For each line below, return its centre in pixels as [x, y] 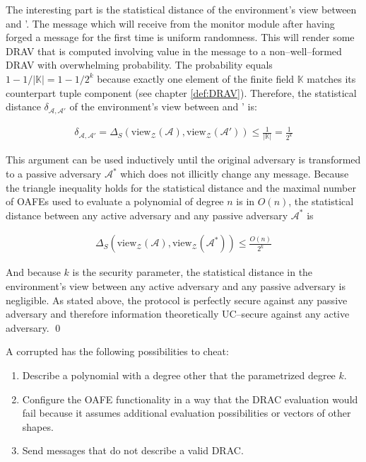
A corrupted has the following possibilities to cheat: [117, 351]
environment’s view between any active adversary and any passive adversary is [176, 286]
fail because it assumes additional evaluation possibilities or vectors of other [187, 413]
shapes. [38, 426]
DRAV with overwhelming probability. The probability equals [139, 65]
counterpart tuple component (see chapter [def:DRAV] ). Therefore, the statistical [181, 92]
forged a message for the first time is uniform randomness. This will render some [180, 37]
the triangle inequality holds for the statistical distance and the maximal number [181, 187]
